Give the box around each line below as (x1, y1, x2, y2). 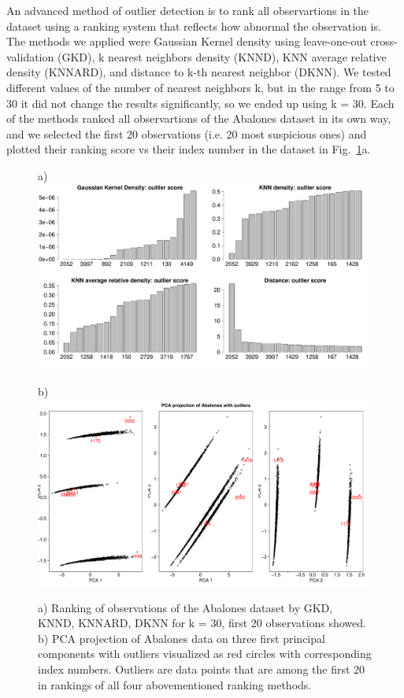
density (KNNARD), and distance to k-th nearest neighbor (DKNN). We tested (6, 64, 391, 80)
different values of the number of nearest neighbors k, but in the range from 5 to (6, 79, 395, 95)
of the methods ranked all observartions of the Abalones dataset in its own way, (6, 110, 391, 127)
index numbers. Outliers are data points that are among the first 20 (38, 660, 365, 677)
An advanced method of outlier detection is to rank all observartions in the (6, 2, 369, 18)
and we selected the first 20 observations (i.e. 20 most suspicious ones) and (6, 125, 367, 142)
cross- (370, 33, 398, 50)
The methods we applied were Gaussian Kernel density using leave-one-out (6, 33, 367, 50)
